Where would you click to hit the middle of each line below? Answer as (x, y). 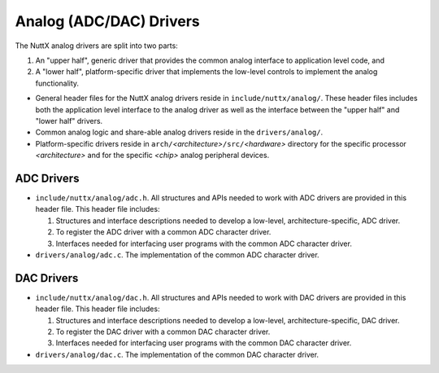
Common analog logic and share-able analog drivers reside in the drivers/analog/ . (179, 132)
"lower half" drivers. (69, 121)
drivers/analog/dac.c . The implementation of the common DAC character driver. (177, 354)
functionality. (57, 83)
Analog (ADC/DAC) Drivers (107, 21)
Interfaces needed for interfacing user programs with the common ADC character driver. (204, 244)
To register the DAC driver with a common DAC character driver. (163, 331)
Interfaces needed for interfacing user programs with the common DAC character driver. (204, 343)
